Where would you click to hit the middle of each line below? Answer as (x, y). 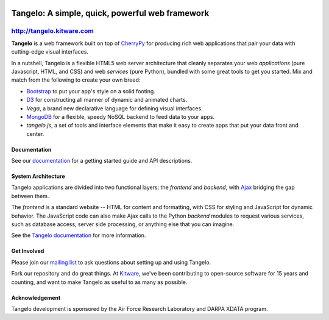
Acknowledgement (36, 297)
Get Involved (28, 251)
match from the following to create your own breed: (76, 80)
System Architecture (38, 176)
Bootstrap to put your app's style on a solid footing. (91, 91)
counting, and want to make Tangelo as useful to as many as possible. (99, 282)
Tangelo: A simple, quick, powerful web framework (110, 13)
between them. (30, 196)
